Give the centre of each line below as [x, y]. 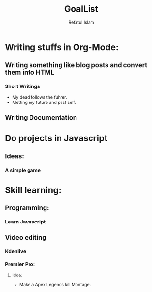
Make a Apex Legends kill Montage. [55, 284]
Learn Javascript [25, 222]
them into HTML [30, 73]
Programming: [27, 208]
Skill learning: [33, 190]
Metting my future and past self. [44, 102]
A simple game [23, 170]
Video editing [26, 237]
